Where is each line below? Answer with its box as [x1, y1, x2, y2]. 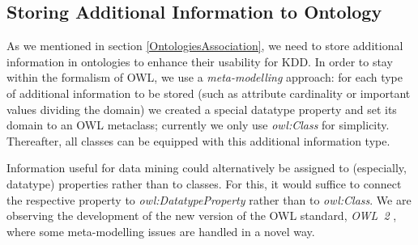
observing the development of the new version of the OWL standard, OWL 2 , [6, 207, 397, 224]
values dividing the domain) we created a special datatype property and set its [6, 100, 397, 117]
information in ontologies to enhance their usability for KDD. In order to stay [6, 53, 393, 70]
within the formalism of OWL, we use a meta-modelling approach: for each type [6, 69, 403, 86]
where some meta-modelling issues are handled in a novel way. [6, 222, 315, 239]
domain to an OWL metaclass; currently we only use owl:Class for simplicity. [6, 116, 390, 133]
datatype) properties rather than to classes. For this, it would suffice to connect [6, 175, 402, 192]
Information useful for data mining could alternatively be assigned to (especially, [6, 159, 407, 176]
